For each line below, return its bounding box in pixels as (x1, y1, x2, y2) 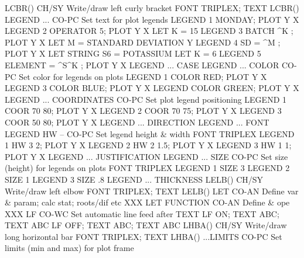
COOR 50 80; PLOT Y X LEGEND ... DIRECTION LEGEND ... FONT (5, 116, 269, 128)
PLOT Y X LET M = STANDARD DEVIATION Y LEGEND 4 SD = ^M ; (5, 36, 281, 48)
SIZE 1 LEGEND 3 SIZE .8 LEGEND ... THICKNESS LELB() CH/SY (5, 173, 264, 185)
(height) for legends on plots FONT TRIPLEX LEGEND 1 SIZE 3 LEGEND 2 (5, 162, 290, 174)
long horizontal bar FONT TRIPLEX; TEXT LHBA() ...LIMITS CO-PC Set (5, 230, 282, 242)
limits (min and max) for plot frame (5, 242, 134, 254)
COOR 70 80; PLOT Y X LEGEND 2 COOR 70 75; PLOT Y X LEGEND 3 (5, 104, 282, 117)
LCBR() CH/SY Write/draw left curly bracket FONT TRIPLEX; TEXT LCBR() (5, 2, 299, 13)
